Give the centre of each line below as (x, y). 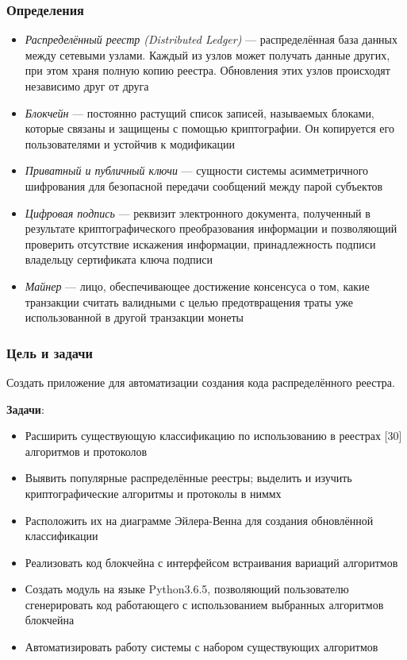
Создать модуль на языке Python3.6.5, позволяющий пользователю (187, 589)
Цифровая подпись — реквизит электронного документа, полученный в (198, 212)
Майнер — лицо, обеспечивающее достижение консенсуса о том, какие (197, 286)
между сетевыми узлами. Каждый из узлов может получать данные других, (207, 54)
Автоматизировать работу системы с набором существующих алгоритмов (202, 647)
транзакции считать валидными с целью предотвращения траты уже (189, 301)
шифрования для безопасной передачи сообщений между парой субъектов (204, 185)
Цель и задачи (50, 352)
